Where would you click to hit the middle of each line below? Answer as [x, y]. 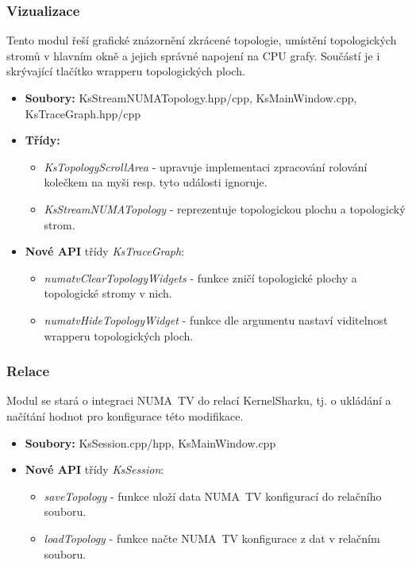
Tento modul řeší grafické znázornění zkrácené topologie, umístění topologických [202, 40]
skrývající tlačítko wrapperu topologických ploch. [126, 71]
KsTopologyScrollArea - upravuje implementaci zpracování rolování [206, 166]
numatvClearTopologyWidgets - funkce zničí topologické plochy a [200, 277]
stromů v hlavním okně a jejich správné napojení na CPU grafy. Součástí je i [193, 55]
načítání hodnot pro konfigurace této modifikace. [125, 415]
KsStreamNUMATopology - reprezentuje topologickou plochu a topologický [225, 208]
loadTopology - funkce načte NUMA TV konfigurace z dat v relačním [212, 538]
